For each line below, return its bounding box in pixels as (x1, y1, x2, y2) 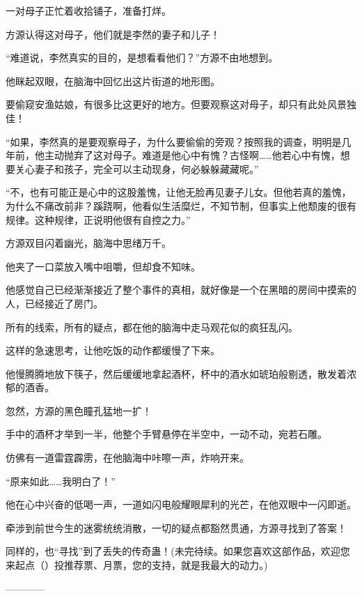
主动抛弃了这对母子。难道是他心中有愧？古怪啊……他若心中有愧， (44, 148, 340, 162)
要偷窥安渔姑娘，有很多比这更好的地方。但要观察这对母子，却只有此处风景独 (6, 97, 356, 112)
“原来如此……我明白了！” (6, 473, 116, 488)
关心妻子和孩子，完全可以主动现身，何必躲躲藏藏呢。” (15, 161, 259, 176)
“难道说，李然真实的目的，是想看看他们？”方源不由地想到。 (6, 50, 278, 65)
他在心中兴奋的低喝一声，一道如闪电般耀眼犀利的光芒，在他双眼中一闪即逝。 (6, 497, 356, 512)
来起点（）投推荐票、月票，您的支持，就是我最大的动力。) (6, 558, 268, 572)
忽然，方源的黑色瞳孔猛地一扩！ (6, 403, 152, 418)
